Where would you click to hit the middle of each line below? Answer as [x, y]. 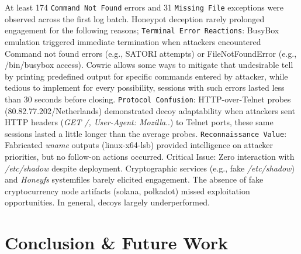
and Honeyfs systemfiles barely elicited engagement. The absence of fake [134, 179]
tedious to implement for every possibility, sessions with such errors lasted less [145, 87]
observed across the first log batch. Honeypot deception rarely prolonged [135, 18]
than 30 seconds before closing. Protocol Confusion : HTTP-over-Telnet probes [148, 99]
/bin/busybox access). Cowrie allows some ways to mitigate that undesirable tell [149, 65]
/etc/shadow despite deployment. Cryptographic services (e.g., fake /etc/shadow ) [150, 168]
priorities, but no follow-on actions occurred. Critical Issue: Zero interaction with [150, 156]
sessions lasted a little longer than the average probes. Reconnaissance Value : [146, 133]
